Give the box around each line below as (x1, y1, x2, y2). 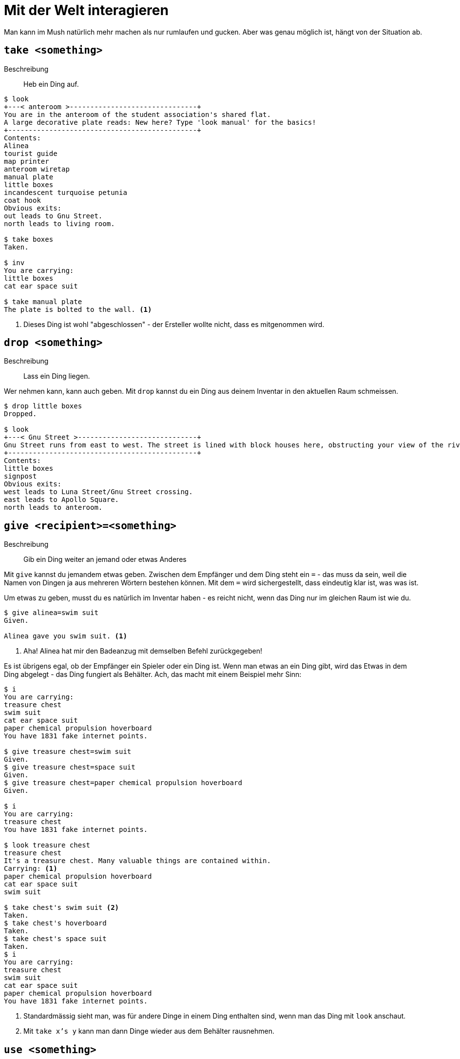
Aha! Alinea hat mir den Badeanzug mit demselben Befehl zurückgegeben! (23, 647, 262, 655)
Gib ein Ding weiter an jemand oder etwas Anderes (23, 555, 187, 564)
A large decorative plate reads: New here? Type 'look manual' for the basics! (4, 118, 316, 126)
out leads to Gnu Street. (4, 212, 103, 220)
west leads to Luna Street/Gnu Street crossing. (4, 488, 193, 496)
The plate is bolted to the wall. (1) (4, 305, 152, 313)
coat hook (4, 196, 41, 204)
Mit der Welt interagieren (4, 2, 169, 19)
